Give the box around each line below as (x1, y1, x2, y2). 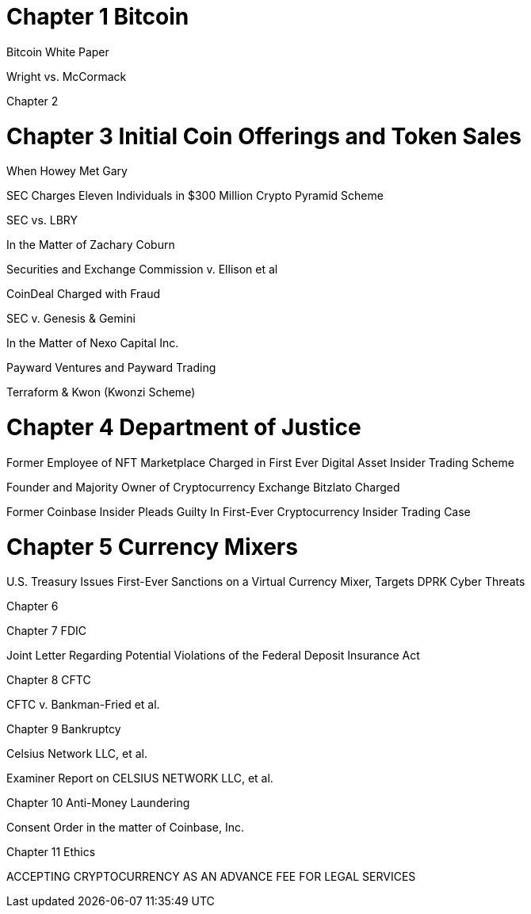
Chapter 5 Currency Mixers (6, 533, 298, 560)
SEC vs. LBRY (6, 213, 78, 228)
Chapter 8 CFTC (6, 673, 91, 687)
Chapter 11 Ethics (6, 845, 96, 859)
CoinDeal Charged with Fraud (6, 287, 161, 301)
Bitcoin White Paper (6, 44, 109, 59)
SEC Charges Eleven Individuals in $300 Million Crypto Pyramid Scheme (6, 189, 384, 203)
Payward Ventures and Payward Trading (6, 361, 216, 375)
